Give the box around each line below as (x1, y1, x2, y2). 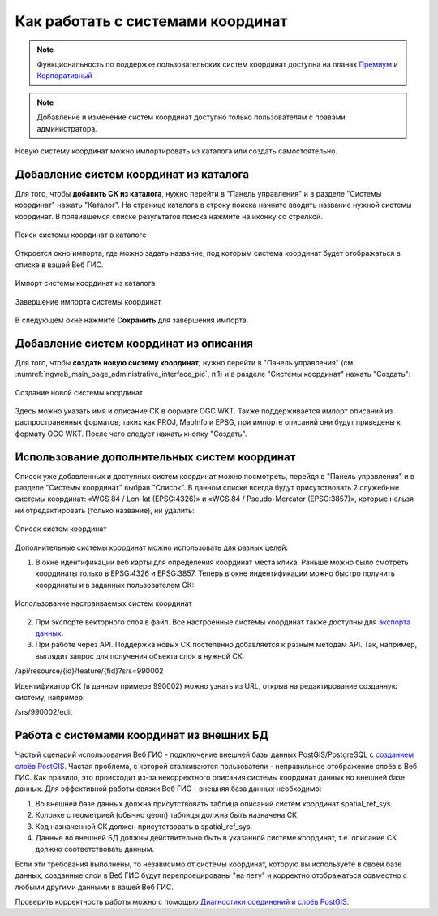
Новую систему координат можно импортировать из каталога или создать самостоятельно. (15, 146, 338, 156)
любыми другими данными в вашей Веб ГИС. (15, 882, 174, 892)
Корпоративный (36, 71, 92, 80)
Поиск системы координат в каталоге (15, 230, 147, 240)
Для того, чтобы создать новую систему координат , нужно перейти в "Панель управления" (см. (15, 357, 356, 367)
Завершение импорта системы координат (15, 296, 161, 306)
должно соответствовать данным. (35, 845, 154, 854)
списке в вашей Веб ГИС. (15, 260, 104, 270)
